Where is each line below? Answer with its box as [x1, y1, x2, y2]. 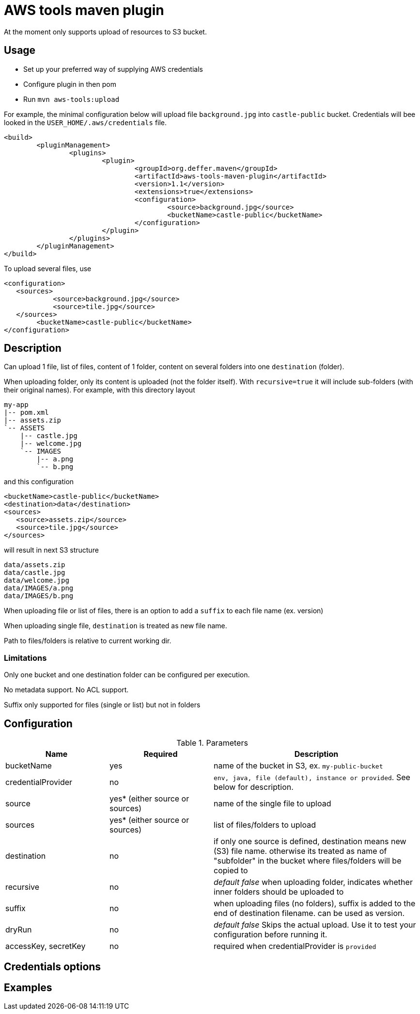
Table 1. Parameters [176, 738, 248, 748]
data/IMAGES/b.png [4, 592, 74, 600]
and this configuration [4, 477, 74, 486]
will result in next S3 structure [4, 546, 99, 555]
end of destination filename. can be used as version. [214, 908, 405, 918]
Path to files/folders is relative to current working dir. [4, 637, 171, 645]
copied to [214, 866, 248, 876]
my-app [4, 401, 29, 409]
